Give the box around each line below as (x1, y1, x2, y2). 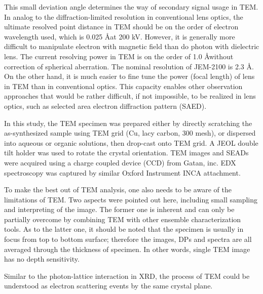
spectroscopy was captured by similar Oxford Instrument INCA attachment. (4, 167, 241, 178)
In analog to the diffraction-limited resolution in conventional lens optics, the (4, 11, 243, 22)
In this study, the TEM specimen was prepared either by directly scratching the (4, 117, 252, 128)
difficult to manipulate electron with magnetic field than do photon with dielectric (4, 41, 259, 52)
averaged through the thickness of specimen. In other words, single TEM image (4, 243, 250, 254)
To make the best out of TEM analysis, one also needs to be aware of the (4, 184, 232, 195)
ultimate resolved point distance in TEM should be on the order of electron (4, 21, 239, 32)
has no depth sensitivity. (4, 254, 80, 264)
